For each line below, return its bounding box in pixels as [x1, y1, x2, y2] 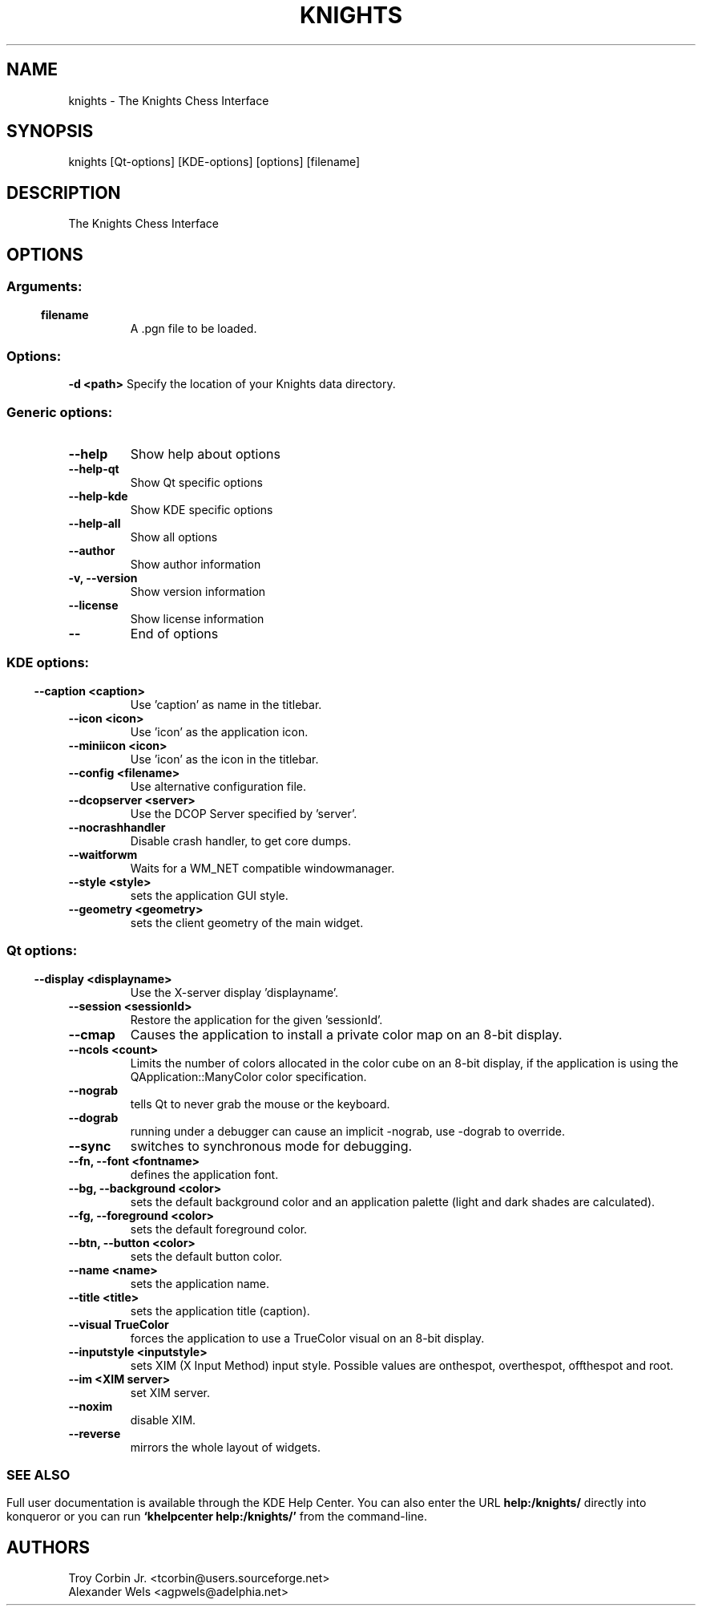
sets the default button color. [130, 1249, 283, 1263]
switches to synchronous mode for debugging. [130, 1137, 413, 1154]
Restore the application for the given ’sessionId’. [130, 1012, 383, 1027]
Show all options [130, 530, 218, 544]
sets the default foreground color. [130, 1221, 308, 1236]
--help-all [68, 516, 121, 530]
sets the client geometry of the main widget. [130, 915, 364, 930]
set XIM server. [130, 1385, 210, 1399]
